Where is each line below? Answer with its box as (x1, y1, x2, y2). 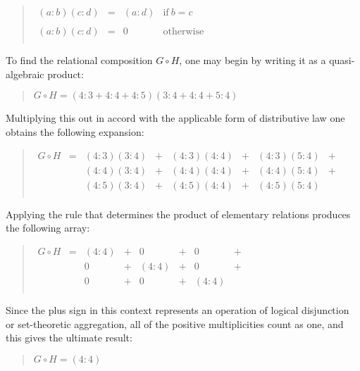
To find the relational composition (6, 53, 153, 68)
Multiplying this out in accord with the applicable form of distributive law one (6, 111, 345, 125)
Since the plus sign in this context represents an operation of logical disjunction (6, 302, 349, 317)
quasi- (329, 53, 355, 68)
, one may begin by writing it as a (179, 53, 326, 68)
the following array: (6, 220, 90, 235)
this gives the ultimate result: (6, 330, 132, 345)
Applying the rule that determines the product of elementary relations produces (6, 206, 351, 221)
